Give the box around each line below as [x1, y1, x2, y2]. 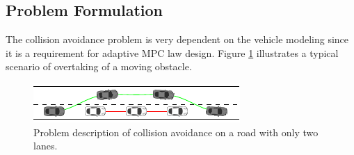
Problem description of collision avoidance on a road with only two [33, 124, 319, 139]
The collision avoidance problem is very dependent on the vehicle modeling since [6, 32, 349, 47]
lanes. [33, 138, 58, 153]
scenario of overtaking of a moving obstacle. [6, 59, 192, 74]
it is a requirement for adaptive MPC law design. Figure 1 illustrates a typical [6, 45, 339, 60]
